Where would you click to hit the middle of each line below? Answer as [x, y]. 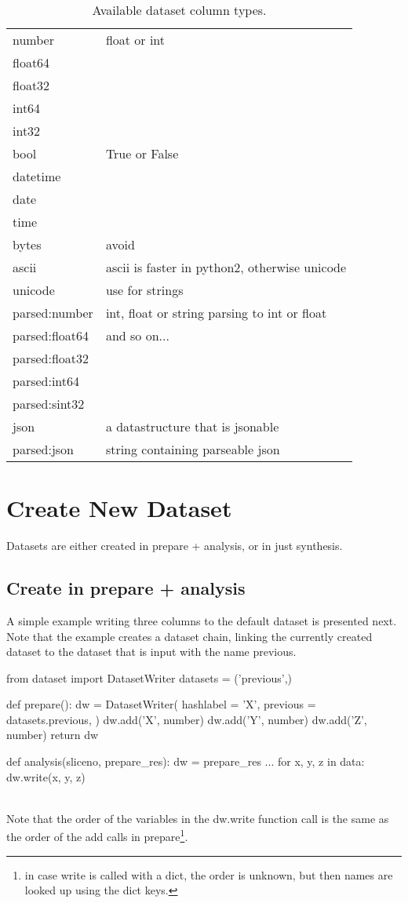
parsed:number [53, 313]
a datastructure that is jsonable [192, 426]
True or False [142, 153]
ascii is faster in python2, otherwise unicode [226, 267]
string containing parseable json [193, 449]
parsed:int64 [46, 381]
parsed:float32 [51, 358]
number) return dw [53, 735]
